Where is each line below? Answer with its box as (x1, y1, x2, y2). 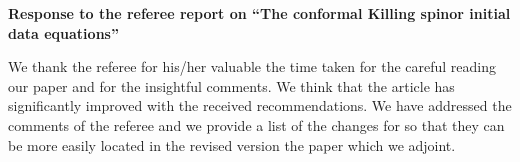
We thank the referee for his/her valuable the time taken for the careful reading (8, 56, 497, 77)
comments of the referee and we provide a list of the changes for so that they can (8, 114, 505, 135)
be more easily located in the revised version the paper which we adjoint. (8, 134, 456, 155)
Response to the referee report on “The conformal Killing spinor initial (8, 3, 511, 23)
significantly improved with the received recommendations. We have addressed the (8, 95, 512, 116)
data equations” (8, 22, 119, 43)
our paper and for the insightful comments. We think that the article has (8, 75, 455, 96)
